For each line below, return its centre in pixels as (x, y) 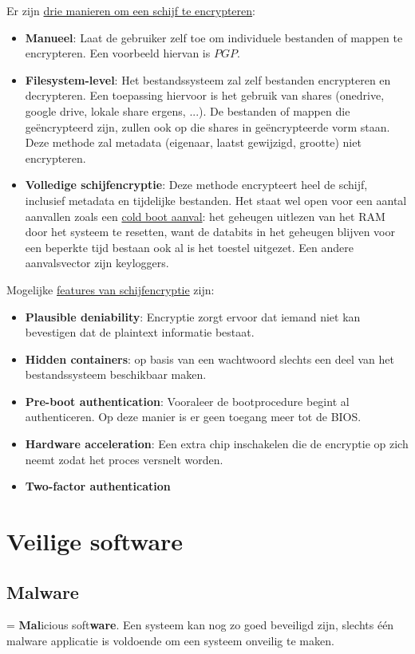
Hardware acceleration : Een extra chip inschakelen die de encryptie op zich (217, 444)
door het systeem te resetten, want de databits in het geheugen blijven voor (210, 232)
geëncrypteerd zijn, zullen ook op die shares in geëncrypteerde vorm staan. (207, 126)
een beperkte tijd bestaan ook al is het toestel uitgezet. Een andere (189, 247)
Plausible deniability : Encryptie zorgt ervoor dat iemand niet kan (193, 316)
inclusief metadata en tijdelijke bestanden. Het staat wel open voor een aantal (216, 200)
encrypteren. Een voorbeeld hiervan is (118, 53)
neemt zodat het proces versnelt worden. (124, 459)
